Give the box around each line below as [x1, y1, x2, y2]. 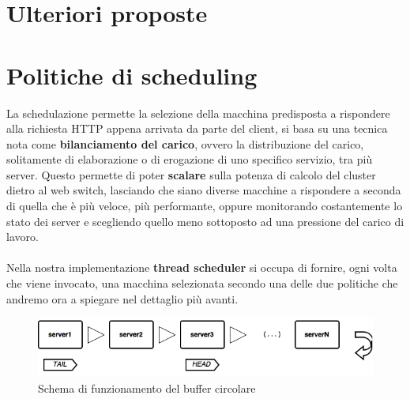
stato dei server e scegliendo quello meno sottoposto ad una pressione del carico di [6, 213, 404, 229]
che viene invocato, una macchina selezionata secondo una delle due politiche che [6, 275, 398, 292]
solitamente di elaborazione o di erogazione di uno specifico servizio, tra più [6, 151, 373, 168]
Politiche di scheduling [6, 58, 258, 91]
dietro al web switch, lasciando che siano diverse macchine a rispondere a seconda [6, 182, 401, 198]
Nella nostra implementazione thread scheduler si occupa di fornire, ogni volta [6, 259, 397, 276]
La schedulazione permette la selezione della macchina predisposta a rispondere [6, 104, 390, 121]
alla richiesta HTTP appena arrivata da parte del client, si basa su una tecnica [6, 120, 388, 137]
